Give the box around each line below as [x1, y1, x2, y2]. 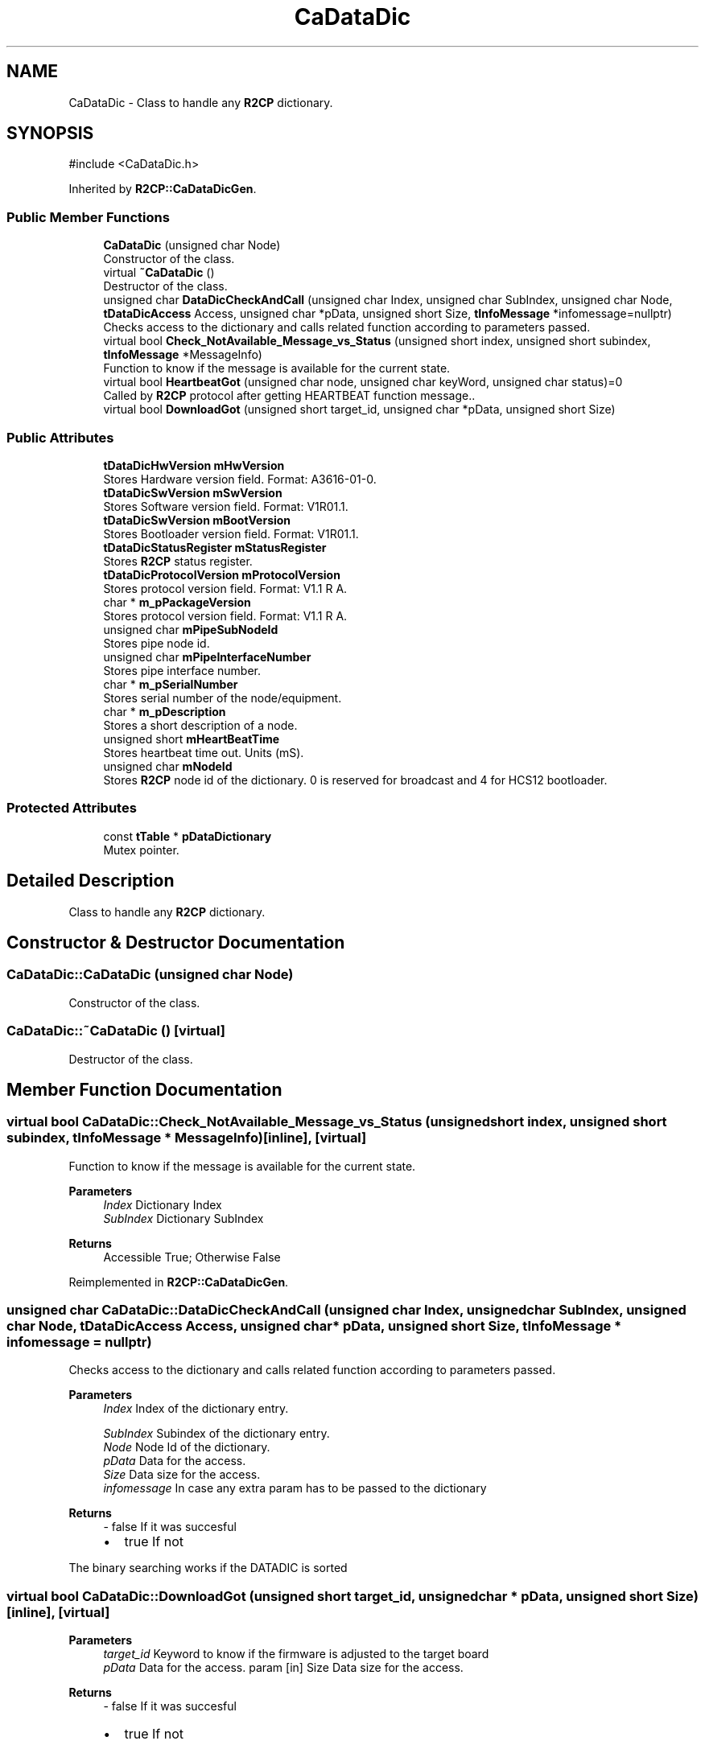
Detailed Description [6, 870, 175, 891]
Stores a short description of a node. [103, 718, 298, 732]
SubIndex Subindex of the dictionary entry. [103, 1426, 330, 1441]
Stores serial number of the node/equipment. [103, 690, 342, 705]
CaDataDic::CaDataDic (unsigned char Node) [6, 966, 294, 983]
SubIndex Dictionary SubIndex [103, 1211, 264, 1225]
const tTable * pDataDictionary [103, 829, 272, 843]
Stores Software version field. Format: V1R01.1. [103, 499, 348, 513]
